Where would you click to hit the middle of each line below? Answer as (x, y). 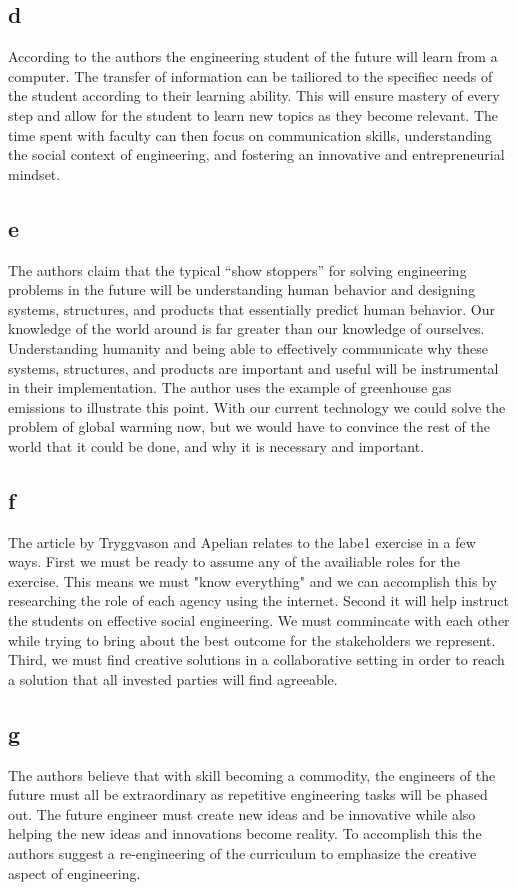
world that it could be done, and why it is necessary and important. (216, 445)
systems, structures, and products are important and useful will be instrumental (253, 367)
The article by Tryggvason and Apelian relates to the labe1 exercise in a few (242, 541)
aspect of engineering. (74, 872)
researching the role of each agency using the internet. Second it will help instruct (258, 600)
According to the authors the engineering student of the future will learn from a (253, 56)
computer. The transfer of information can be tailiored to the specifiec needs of (250, 75)
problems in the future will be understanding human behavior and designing (242, 289)
